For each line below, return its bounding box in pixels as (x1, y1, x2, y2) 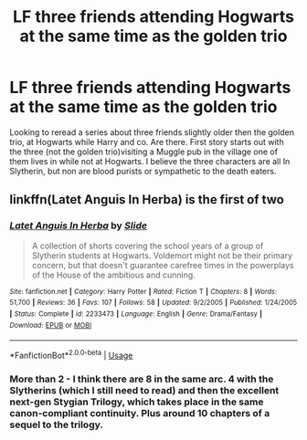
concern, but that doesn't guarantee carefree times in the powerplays (31, 259, 294, 270)
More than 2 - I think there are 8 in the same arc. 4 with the (9, 372, 274, 385)
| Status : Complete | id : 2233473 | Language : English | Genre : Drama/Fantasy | (9, 309, 263, 319)
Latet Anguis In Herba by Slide (9, 219, 148, 232)
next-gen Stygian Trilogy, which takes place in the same (9, 395, 264, 408)
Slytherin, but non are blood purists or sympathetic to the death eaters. (9, 165, 277, 176)
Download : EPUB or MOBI (9, 320, 92, 330)
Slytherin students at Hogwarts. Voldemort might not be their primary (31, 249, 293, 261)
